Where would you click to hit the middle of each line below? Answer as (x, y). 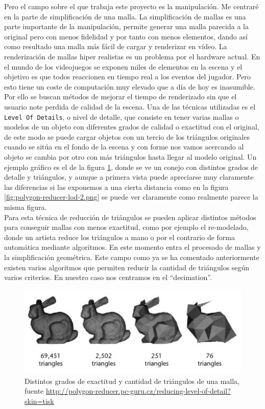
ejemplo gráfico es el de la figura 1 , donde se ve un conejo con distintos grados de (131, 167)
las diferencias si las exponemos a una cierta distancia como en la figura (116, 187)
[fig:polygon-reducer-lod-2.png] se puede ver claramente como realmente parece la (131, 197)
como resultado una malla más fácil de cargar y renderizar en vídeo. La (116, 46)
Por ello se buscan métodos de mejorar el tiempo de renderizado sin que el (121, 96)
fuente (34, 391)
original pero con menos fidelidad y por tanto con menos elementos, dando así (126, 36)
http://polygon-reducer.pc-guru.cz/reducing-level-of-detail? (138, 391)
